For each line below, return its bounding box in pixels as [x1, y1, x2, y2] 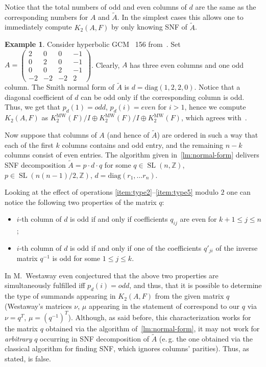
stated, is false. [5, 353, 51, 363]
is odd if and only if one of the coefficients [70, 242, 202, 253]
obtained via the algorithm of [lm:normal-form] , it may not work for [45, 323, 260, 333]
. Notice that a [194, 82, 240, 92]
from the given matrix [155, 291, 224, 301]
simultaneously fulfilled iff [5, 280, 85, 291]
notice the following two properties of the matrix [5, 196, 157, 207]
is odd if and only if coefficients [70, 214, 168, 224]
